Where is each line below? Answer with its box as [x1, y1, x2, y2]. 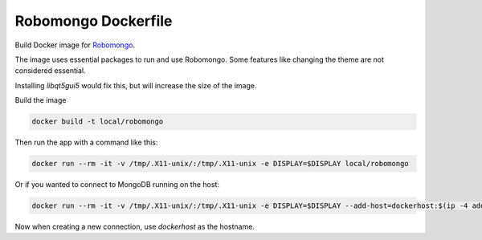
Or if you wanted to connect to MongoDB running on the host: [14, 180, 220, 189]
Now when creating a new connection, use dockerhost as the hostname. [14, 222, 255, 232]
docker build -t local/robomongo [31, 117, 164, 126]
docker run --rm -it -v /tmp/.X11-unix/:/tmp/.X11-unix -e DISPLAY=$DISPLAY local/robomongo [31, 159, 409, 169]
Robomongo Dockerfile [14, 12, 173, 30]
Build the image [14, 96, 67, 105]
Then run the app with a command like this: [14, 137, 158, 148]
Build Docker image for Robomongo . [14, 40, 136, 50]
